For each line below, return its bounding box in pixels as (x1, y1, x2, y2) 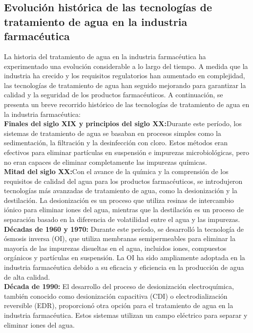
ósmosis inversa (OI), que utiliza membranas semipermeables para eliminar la (4, 233, 235, 244)
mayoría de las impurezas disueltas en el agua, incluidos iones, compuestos (4, 243, 227, 253)
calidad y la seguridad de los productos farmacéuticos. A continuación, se (4, 89, 223, 100)
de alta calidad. (4, 271, 50, 282)
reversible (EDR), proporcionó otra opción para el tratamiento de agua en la (4, 300, 233, 311)
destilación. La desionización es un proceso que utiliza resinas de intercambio (4, 195, 234, 205)
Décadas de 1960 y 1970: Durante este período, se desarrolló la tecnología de (4, 223, 244, 234)
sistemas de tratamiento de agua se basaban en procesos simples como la (4, 128, 221, 138)
